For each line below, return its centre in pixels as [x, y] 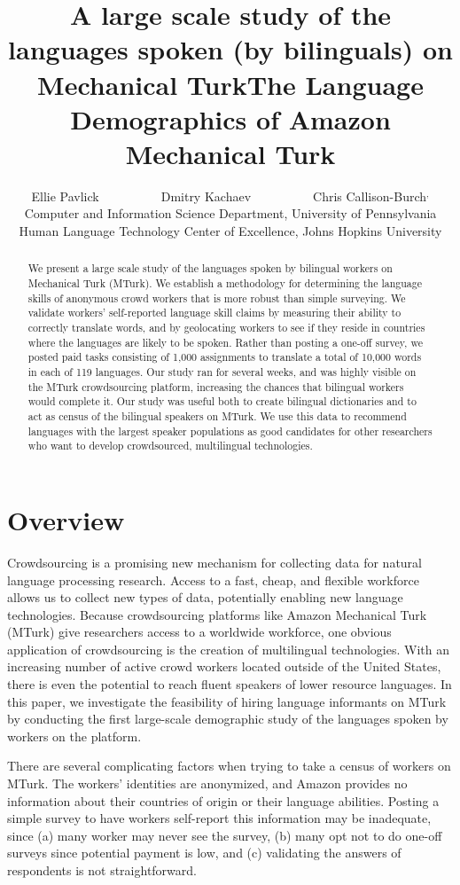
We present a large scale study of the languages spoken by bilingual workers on [210, 268]
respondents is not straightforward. [102, 870]
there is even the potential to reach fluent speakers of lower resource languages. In [230, 684]
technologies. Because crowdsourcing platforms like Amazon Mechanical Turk [217, 614]
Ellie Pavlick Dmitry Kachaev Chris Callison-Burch [229, 196]
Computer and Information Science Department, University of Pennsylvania [230, 213]
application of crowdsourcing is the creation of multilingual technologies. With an [228, 649]
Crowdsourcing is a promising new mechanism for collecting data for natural [214, 562]
